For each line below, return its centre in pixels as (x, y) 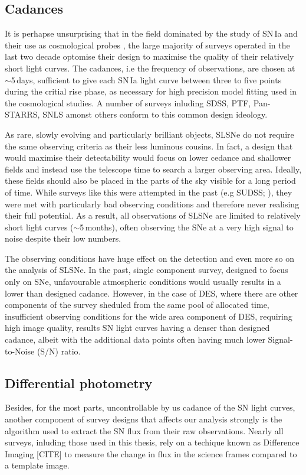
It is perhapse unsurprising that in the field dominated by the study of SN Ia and (151, 33)
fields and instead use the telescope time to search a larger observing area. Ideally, (153, 169)
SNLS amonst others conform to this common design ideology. (155, 114)
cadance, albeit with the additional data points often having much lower (135, 339)
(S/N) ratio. (59, 351)
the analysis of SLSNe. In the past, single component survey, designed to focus (147, 270)
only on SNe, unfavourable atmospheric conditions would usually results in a (143, 282)
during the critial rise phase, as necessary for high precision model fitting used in (151, 91)
